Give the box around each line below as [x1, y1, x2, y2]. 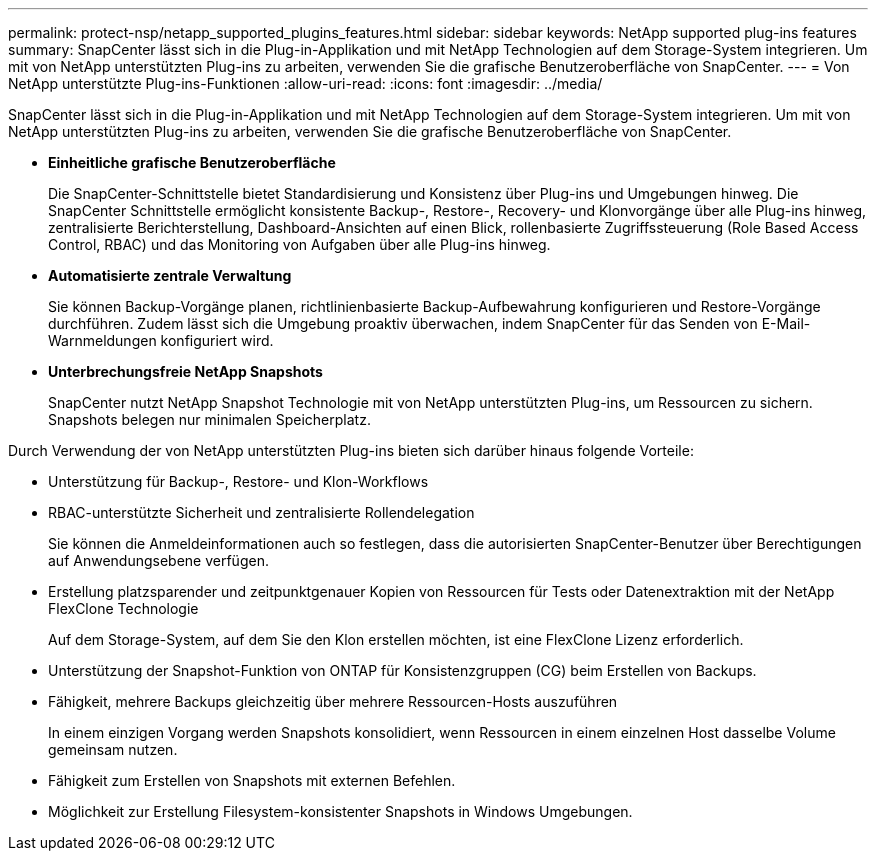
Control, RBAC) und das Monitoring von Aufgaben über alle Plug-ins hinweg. [48, 236, 551, 253]
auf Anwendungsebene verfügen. [48, 552, 269, 569]
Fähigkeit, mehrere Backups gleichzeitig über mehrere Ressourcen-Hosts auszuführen [48, 693, 618, 710]
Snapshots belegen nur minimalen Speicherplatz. [48, 411, 371, 428]
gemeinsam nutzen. [48, 741, 178, 758]
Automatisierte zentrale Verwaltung [48, 267, 292, 284]
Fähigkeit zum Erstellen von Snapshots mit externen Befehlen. [48, 772, 456, 789]
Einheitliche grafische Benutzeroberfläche [48, 154, 336, 171]
